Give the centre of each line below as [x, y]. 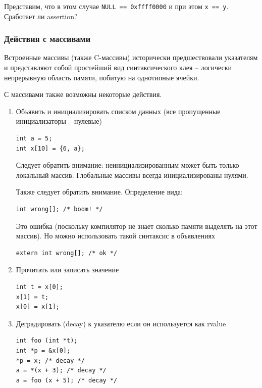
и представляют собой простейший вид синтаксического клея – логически [118, 67]
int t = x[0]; [39, 287]
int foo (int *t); [47, 341]
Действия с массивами [47, 39]
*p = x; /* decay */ [50, 360]
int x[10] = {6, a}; [50, 148]
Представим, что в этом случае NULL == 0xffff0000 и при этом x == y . [116, 6]
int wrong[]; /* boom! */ [59, 209]
